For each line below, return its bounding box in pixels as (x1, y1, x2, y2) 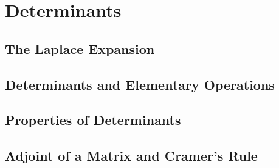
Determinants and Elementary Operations (5, 75, 275, 93)
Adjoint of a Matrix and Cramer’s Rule (5, 146, 258, 165)
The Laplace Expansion (5, 39, 155, 58)
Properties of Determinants (5, 110, 181, 129)
